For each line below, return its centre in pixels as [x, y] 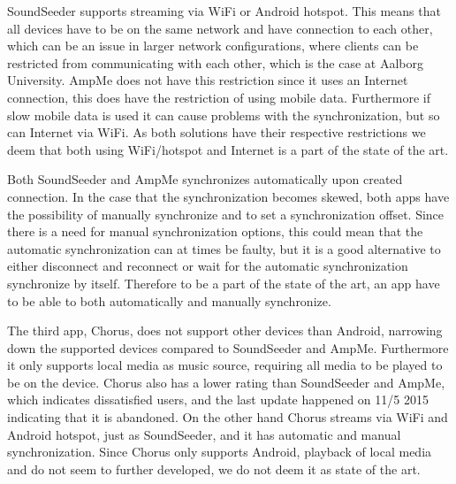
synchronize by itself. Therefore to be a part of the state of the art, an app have [224, 283]
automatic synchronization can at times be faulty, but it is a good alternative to [224, 248]
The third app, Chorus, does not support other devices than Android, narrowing [225, 330]
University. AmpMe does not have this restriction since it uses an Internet [208, 80]
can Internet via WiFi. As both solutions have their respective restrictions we [217, 132]
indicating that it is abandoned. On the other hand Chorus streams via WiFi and [228, 417]
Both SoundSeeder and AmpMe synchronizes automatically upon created [205, 179]
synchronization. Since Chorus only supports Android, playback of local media [220, 452]
